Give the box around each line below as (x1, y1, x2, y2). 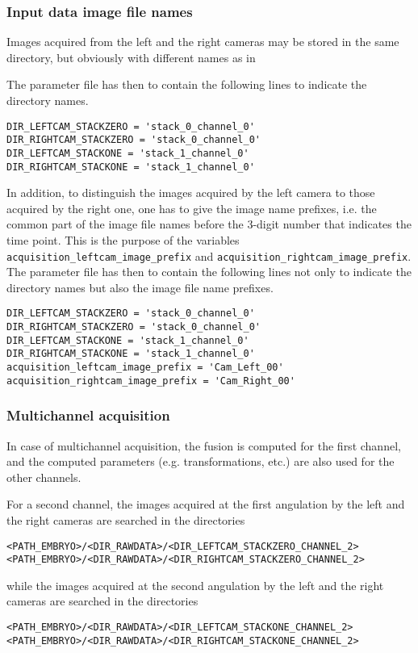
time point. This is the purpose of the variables (6, 232, 240, 248)
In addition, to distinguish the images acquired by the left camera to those (6, 184, 375, 201)
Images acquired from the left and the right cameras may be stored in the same (6, 33, 399, 50)
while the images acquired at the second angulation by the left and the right (6, 576, 384, 593)
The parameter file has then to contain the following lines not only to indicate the (6, 263, 412, 280)
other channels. (6, 468, 82, 485)
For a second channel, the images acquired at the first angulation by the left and (6, 496, 405, 513)
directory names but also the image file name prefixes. (6, 278, 274, 295)
